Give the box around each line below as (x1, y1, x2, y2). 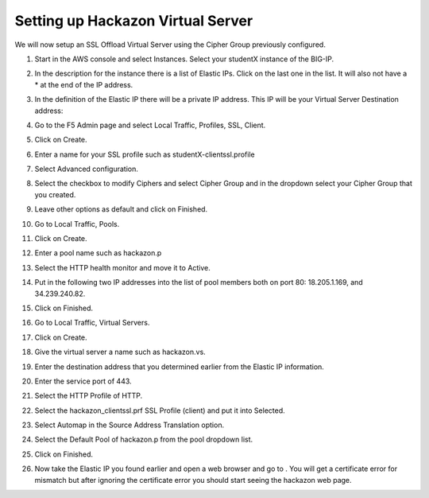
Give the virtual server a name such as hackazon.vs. (34, 347, 206, 357)
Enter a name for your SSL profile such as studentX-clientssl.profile (34, 150, 255, 159)
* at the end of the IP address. (34, 80, 133, 89)
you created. (34, 189, 76, 199)
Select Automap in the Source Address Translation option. (34, 420, 225, 430)
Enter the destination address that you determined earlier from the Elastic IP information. (34, 362, 325, 372)
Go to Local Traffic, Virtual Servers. (34, 318, 150, 328)
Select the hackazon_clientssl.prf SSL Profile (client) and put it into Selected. (34, 406, 285, 415)
